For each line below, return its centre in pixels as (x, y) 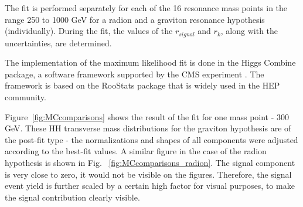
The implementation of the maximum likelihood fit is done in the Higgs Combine (150, 62)
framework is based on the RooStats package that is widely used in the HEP (142, 85)
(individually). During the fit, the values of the (89, 31)
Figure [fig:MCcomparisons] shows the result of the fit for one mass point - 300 (147, 116)
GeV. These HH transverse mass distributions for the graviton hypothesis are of (148, 128)
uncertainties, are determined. (58, 43)
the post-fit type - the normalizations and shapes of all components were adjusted (151, 139)
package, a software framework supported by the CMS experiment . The (135, 74)
